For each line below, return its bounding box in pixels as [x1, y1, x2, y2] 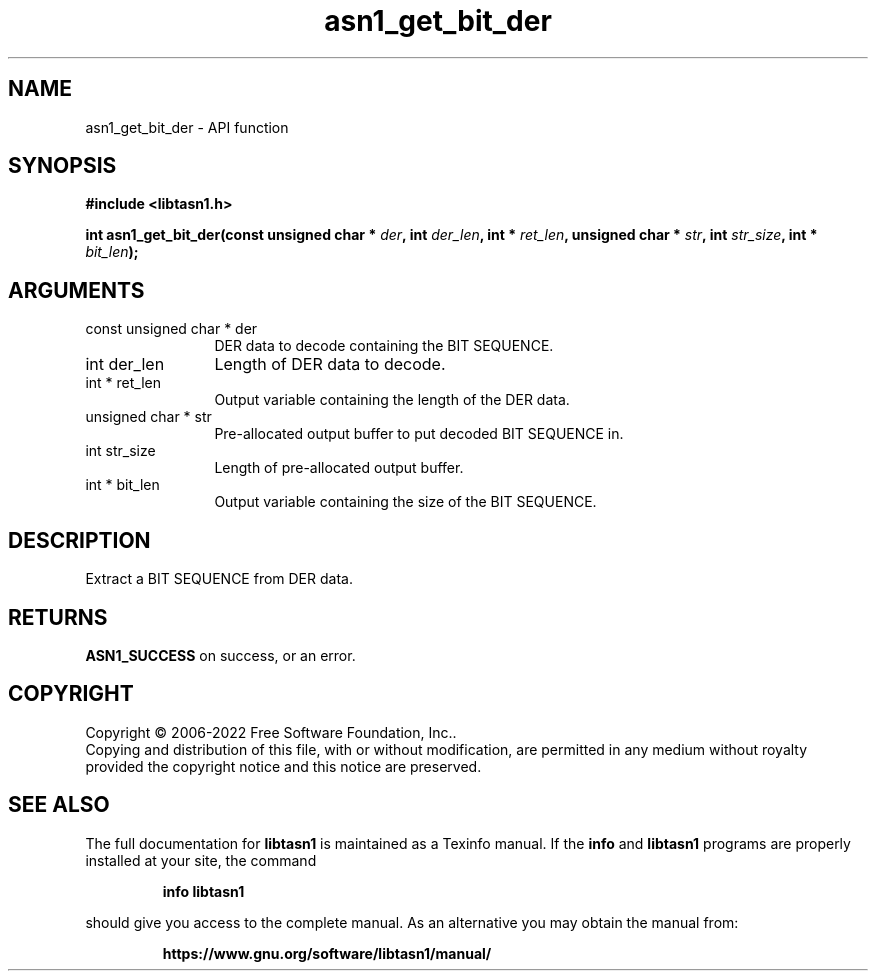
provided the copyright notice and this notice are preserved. [85, 757, 482, 775]
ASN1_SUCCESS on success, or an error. [85, 646, 356, 664]
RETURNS [8, 604, 108, 630]
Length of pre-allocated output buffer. [214, 459, 464, 477]
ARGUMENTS [8, 277, 145, 303]
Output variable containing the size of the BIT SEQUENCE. [214, 493, 597, 511]
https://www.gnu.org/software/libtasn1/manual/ [162, 944, 492, 962]
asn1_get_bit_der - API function [85, 118, 289, 136]
